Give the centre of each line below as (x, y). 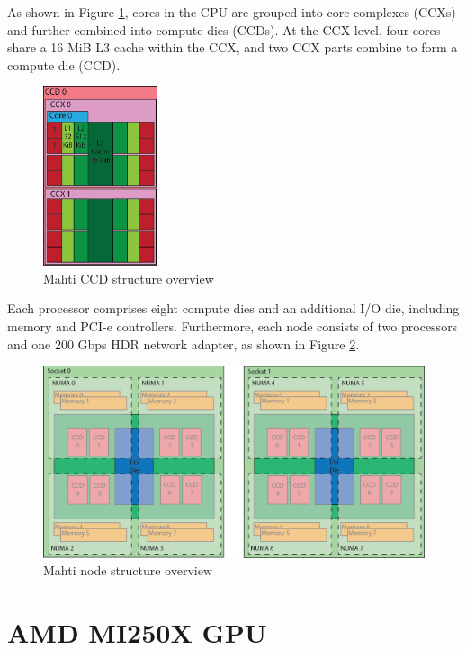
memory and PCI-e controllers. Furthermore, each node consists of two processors (233, 325)
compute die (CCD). (64, 64)
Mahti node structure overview (128, 570)
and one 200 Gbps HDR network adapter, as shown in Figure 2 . (184, 343)
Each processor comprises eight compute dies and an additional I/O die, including (233, 308)
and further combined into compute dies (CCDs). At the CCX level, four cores (224, 29)
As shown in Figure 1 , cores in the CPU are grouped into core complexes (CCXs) (232, 12)
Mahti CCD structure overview (129, 278)
